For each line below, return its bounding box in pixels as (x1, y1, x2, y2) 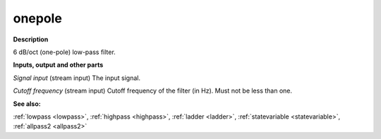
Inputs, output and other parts (13, 60, 104, 69)
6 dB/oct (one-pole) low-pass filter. (13, 48, 116, 56)
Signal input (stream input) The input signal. (13, 74, 141, 82)
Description (13, 35, 49, 44)
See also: (13, 99, 42, 108)
